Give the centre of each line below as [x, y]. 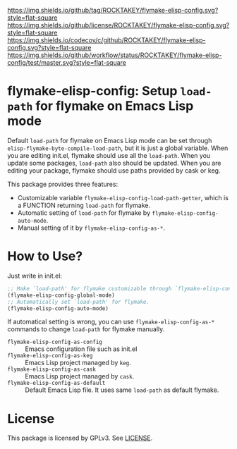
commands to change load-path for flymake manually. [86, 329]
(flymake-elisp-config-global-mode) [61, 295]
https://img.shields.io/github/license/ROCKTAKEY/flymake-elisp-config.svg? [119, 25]
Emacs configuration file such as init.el [81, 349]
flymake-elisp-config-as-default [56, 383]
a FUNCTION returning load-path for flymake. [84, 205]
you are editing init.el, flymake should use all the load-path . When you [109, 155]
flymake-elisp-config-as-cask [52, 369]
